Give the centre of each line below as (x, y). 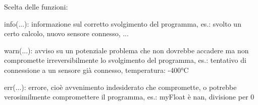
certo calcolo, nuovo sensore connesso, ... (66, 33)
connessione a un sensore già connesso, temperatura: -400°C (96, 70)
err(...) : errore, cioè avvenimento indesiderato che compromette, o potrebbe (120, 87)
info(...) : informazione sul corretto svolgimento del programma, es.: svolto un (123, 23)
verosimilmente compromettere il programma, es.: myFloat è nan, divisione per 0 (129, 97)
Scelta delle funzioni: (36, 7)
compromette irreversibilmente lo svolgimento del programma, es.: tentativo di (125, 60)
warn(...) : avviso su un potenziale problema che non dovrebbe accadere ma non (126, 50)
